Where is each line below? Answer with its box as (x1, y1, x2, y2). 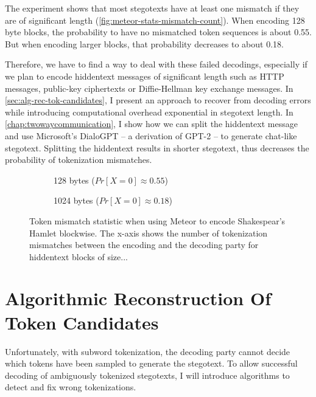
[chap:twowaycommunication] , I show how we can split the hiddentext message (5, 117, 298, 130)
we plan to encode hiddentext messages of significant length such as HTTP (5, 69, 284, 82)
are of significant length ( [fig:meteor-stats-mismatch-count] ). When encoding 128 (5, 13, 305, 26)
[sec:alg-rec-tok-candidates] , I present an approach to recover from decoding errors (5, 94, 311, 106)
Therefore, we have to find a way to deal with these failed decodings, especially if (5, 58, 307, 71)
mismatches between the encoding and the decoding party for (29, 238, 259, 251)
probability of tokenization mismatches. (5, 153, 152, 166)
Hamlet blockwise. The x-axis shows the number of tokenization (29, 226, 268, 239)
